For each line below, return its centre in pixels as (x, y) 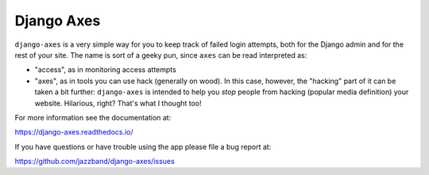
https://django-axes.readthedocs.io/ (74, 132)
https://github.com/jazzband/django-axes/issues (95, 162)
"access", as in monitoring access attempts (105, 70)
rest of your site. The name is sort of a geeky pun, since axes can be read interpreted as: (161, 55)
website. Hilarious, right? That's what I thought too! (118, 103)
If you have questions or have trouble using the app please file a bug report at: (143, 146)
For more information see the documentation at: (93, 117)
